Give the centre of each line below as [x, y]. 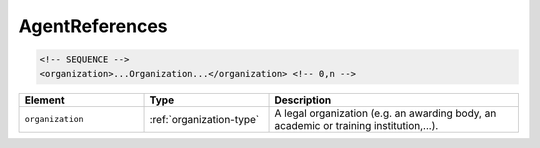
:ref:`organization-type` [204, 119]
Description [303, 100]
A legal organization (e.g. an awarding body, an [385, 113]
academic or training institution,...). [356, 125]
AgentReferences [93, 26]
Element [44, 100]
